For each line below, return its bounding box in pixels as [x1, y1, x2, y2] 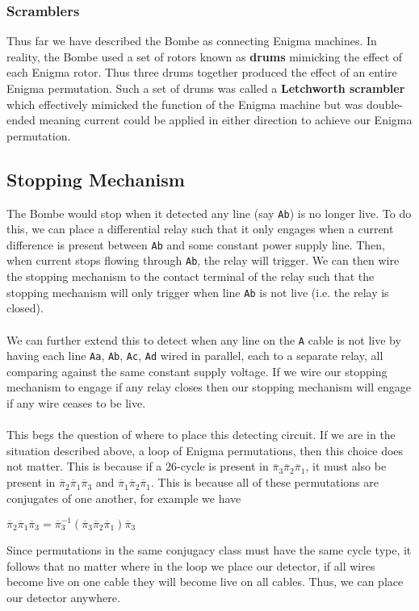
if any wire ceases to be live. [6, 395, 146, 412]
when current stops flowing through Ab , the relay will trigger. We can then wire [6, 252, 400, 269]
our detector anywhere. [6, 588, 120, 605]
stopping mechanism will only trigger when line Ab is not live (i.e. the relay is [6, 283, 389, 300]
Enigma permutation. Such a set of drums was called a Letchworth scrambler [6, 80, 405, 96]
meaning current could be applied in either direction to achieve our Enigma [39, 111, 413, 128]
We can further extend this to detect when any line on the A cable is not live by [6, 331, 401, 348]
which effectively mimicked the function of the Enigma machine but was [6, 95, 363, 112]
